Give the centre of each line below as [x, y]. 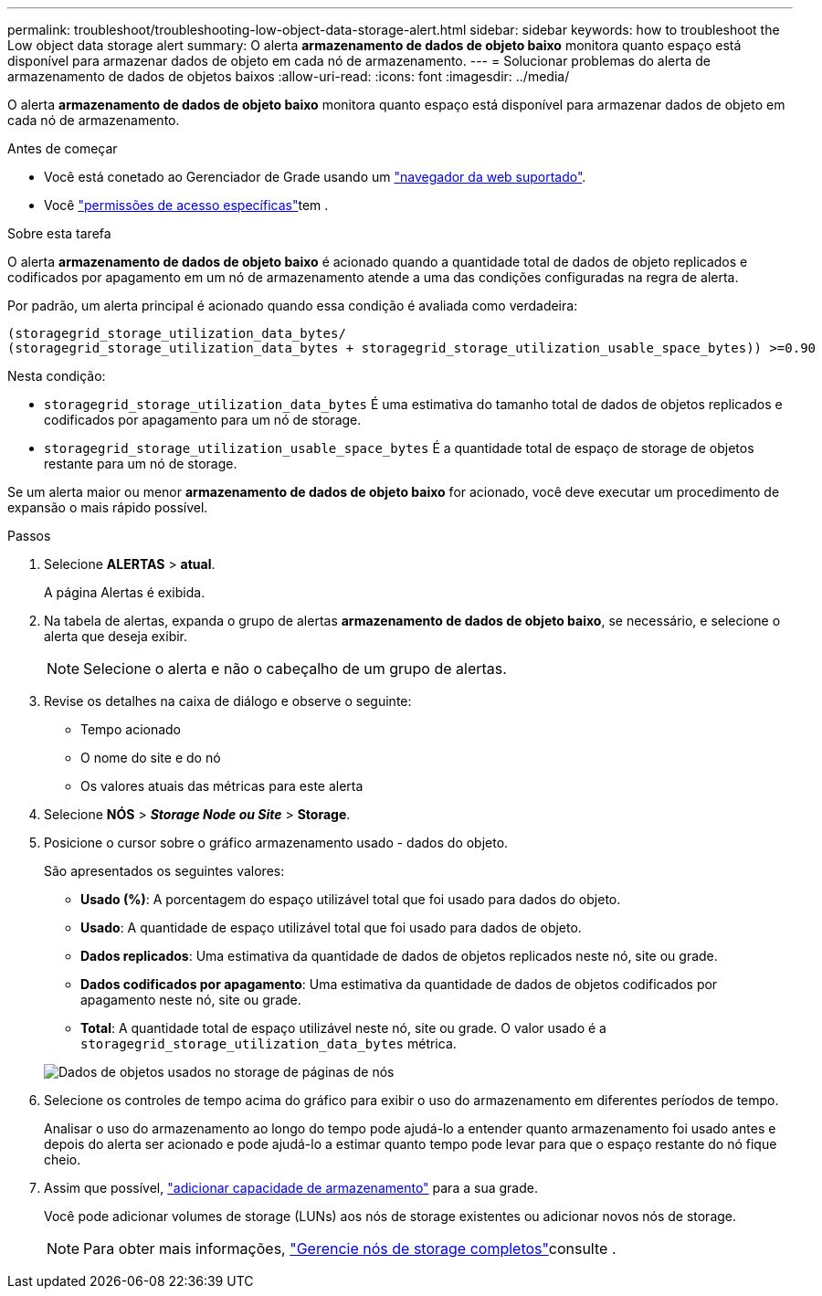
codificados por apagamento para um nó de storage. [203, 420]
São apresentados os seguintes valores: [164, 871]
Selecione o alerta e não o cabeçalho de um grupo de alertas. [295, 669]
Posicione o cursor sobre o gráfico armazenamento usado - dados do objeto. [276, 843]
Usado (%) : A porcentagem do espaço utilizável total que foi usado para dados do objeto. [351, 899]
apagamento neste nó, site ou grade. [191, 1000]
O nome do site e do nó [151, 758]
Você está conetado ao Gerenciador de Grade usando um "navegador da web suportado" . [315, 177]
